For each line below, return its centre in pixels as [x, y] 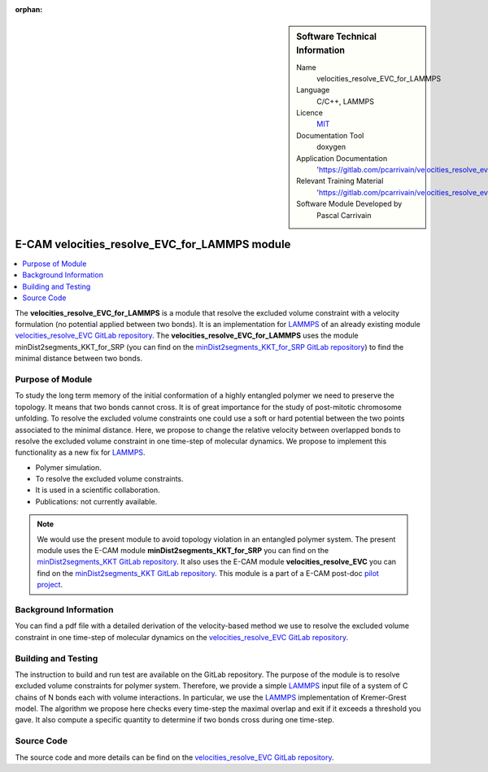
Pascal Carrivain [344, 215]
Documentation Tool [330, 135]
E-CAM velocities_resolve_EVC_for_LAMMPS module [153, 244]
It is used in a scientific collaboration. [98, 490]
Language [313, 90]
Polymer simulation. [68, 467]
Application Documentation [342, 158]
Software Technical [337, 37]
